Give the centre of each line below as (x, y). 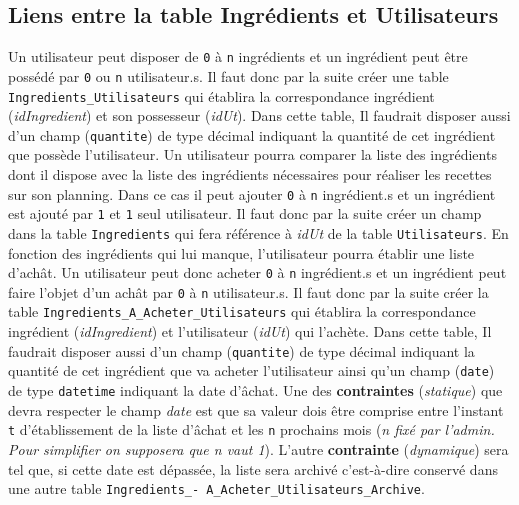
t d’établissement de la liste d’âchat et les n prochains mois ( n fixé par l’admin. (251, 429)
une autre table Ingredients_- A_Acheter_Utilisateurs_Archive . (216, 488)
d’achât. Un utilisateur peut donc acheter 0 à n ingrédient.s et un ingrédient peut (257, 272)
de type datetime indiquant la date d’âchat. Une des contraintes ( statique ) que (255, 390)
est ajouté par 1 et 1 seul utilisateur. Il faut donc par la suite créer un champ (245, 213)
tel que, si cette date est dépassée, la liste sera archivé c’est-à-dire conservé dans (253, 468)
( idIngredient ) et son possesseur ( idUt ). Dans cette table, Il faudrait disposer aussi (259, 115)
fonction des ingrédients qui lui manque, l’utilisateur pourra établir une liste (241, 252)
